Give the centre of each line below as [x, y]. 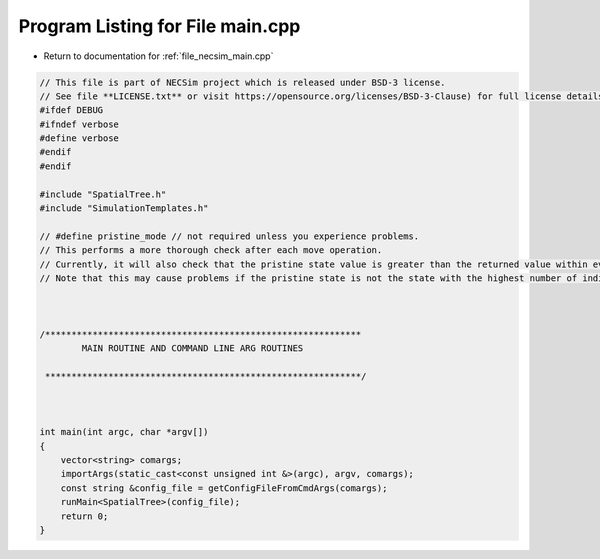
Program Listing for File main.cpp [159, 26]
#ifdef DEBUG [71, 110]
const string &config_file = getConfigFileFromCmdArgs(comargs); [224, 488]
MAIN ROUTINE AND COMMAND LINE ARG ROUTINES [192, 348]
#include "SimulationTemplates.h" [124, 208]
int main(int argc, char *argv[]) [124, 432]
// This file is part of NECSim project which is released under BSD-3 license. [242, 82]
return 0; [84, 516]
